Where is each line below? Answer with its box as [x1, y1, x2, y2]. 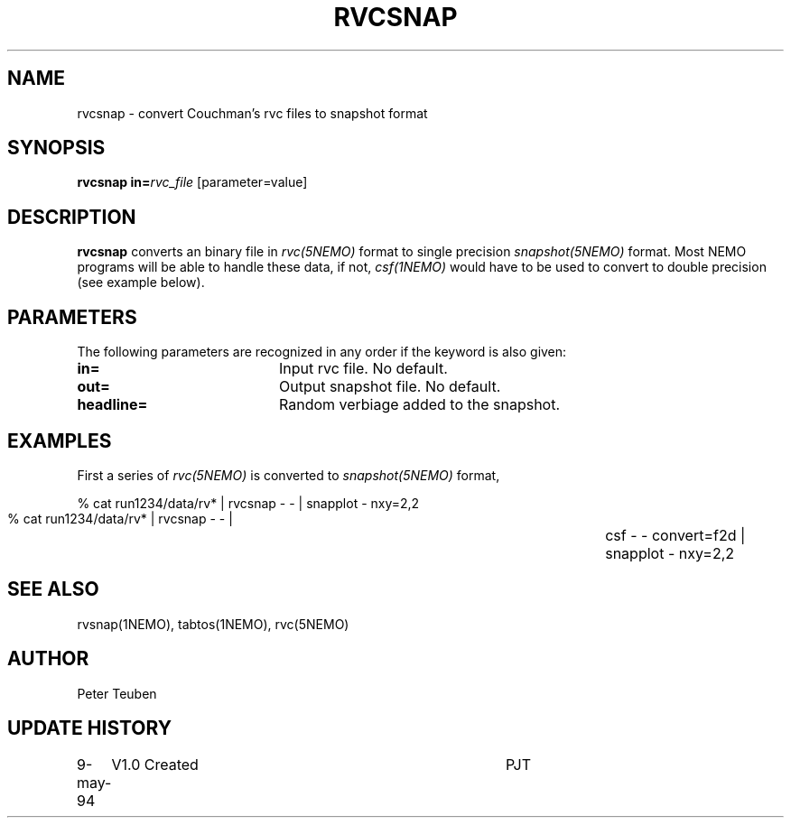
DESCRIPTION [7, 205, 136, 228]
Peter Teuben [77, 685, 157, 701]
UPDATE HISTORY [7, 717, 172, 740]
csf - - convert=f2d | [605, 525, 746, 544]
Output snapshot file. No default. [278, 377, 501, 396]
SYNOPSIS [7, 136, 106, 160]
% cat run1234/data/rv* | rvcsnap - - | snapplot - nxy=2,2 [77, 495, 420, 511]
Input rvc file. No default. [278, 359, 448, 378]
